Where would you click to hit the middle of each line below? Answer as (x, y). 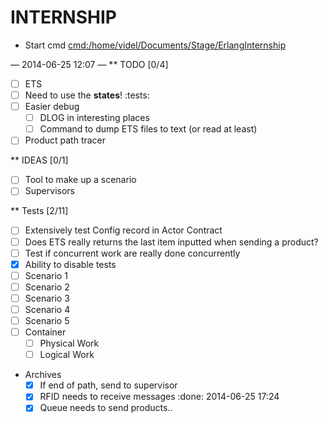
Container (45, 332)
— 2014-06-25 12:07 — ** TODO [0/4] (89, 64)
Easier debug (52, 107)
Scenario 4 (47, 309)
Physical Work (69, 343)
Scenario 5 (47, 320)
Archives (43, 375)
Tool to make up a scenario (80, 180)
